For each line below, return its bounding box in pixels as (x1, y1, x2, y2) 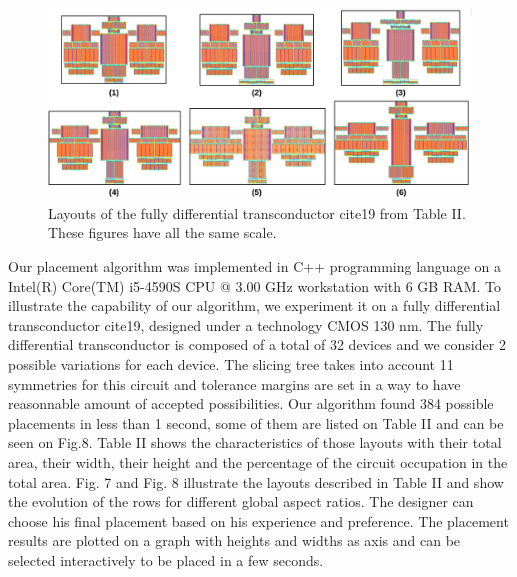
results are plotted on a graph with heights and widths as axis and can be (8, 530, 461, 551)
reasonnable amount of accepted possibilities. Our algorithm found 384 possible (8, 393, 494, 414)
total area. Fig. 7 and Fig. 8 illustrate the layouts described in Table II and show (8, 471, 504, 492)
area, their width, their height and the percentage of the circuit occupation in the (8, 452, 508, 473)
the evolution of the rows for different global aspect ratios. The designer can (8, 491, 474, 512)
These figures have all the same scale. (48, 222, 277, 243)
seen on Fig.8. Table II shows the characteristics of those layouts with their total (8, 432, 502, 453)
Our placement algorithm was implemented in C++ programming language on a (8, 256, 501, 277)
